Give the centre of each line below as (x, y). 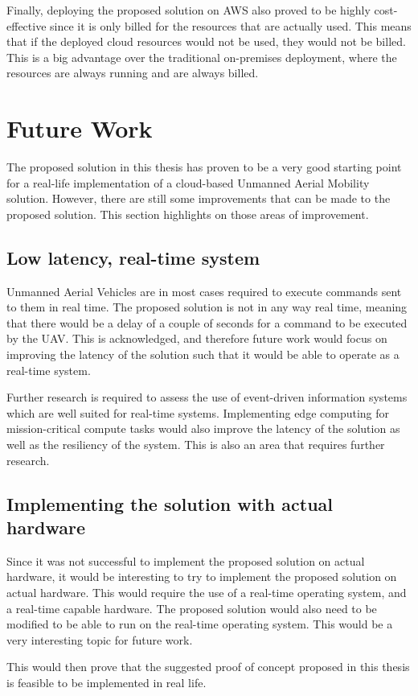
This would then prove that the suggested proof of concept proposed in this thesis (208, 667)
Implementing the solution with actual (170, 503)
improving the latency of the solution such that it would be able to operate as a (203, 354)
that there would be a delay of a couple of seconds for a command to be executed (207, 322)
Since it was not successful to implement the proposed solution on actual (186, 560)
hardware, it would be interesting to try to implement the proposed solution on (202, 577)
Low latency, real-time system (133, 257)
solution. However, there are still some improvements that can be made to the (199, 198)
